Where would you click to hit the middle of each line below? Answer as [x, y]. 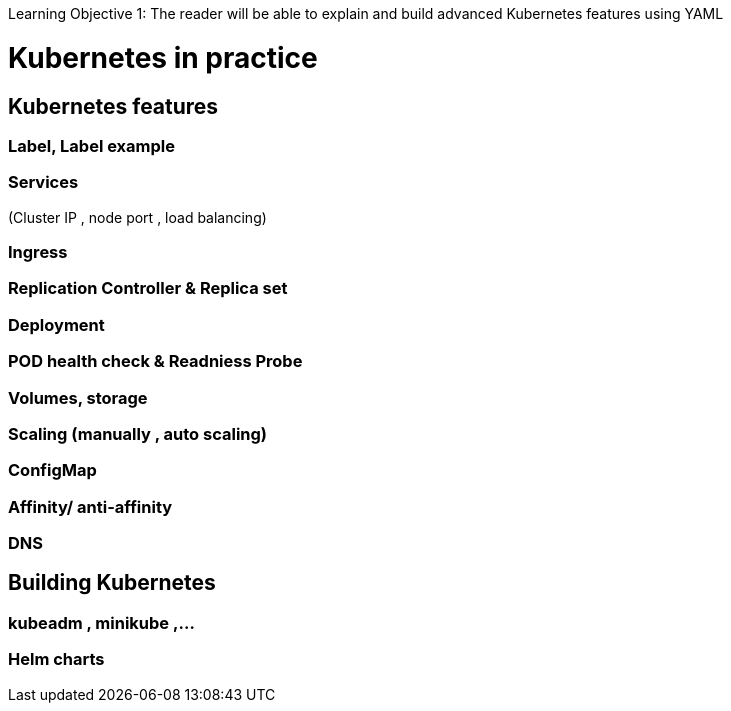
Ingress [38, 252]
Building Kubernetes [112, 583]
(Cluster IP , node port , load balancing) [137, 217]
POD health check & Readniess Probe [155, 361]
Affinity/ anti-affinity [90, 506]
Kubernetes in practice [163, 57]
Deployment [56, 324]
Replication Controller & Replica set [148, 288]
